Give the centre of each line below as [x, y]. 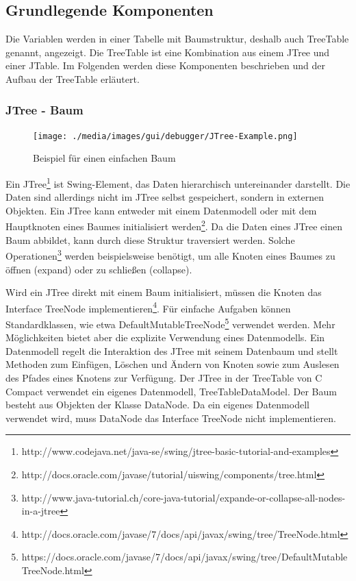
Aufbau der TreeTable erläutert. [73, 78]
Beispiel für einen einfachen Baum [104, 158]
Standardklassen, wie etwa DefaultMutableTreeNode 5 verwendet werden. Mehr [170, 323]
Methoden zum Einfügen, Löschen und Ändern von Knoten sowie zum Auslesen [173, 364]
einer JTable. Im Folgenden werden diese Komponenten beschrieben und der [165, 65]
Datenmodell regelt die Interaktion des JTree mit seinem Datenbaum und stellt [172, 350]
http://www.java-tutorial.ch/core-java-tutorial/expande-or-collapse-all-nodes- [183, 497]
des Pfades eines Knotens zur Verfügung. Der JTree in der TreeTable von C [164, 378]
